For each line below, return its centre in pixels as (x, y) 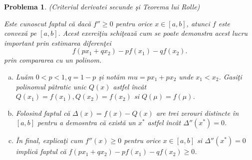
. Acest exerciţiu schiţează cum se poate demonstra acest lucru (153, 33)
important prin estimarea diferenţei (58, 42)
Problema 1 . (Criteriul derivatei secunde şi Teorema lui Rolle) (102, 6)
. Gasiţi (230, 76)
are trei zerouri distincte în (197, 113)
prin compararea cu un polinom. (53, 60)
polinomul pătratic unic (51, 86)
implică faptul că (41, 151)
